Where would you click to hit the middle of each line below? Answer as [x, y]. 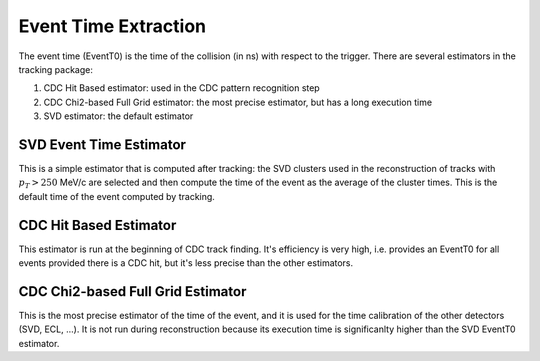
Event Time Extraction [112, 26]
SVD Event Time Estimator [102, 144]
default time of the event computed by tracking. [116, 196]
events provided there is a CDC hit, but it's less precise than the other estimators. [186, 263]
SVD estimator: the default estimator [118, 116]
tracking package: [56, 69]
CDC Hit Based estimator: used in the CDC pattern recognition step [181, 88]
